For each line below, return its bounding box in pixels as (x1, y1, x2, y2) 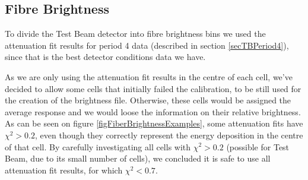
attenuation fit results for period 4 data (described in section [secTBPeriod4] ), (5, 39, 289, 51)
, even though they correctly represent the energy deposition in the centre (35, 128, 303, 141)
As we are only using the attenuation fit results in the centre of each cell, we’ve (5, 70, 293, 83)
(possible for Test (226, 140, 290, 153)
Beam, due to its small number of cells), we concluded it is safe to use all (5, 152, 271, 165)
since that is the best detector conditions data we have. (5, 50, 206, 63)
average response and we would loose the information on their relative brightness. (5, 105, 301, 118)
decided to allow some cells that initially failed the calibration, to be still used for (5, 82, 301, 94)
